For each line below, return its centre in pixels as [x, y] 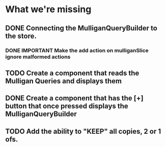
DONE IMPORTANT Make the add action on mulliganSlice [77, 50]
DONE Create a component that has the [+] [74, 98]
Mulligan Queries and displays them [64, 81]
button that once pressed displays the [67, 106]
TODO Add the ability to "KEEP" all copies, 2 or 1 [83, 131]
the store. [21, 36]
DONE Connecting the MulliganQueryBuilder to [81, 28]
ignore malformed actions [38, 57]
